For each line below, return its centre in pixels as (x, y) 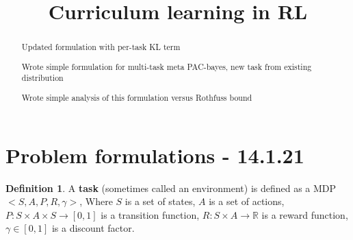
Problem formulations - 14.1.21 (155, 155)
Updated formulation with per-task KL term (101, 47)
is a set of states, (160, 201)
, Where (96, 201)
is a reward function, (305, 214)
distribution (42, 78)
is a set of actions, (247, 201)
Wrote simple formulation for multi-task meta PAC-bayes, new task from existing (167, 66)
